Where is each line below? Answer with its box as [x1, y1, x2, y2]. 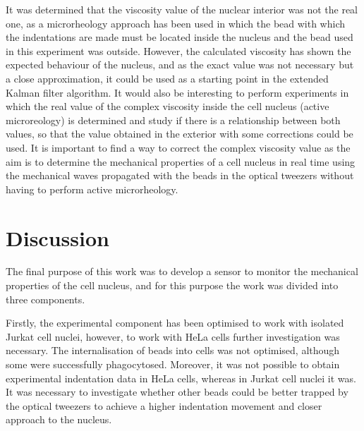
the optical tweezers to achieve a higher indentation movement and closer [6, 398, 322, 413]
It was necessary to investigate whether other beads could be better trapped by [6, 384, 348, 399]
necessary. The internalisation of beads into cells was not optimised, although [6, 343, 340, 358]
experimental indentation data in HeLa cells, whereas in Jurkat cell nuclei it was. [6, 370, 356, 385]
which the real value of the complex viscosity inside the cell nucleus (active [6, 99, 329, 114]
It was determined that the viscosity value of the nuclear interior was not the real [6, 2, 358, 16]
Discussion [6, 223, 109, 252]
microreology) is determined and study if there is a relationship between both [6, 112, 341, 127]
